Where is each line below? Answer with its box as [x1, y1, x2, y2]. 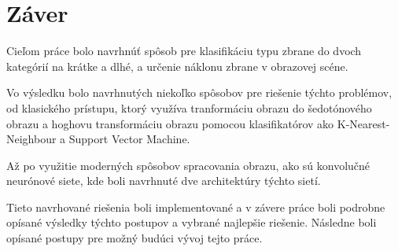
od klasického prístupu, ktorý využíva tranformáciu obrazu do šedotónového [6, 99, 372, 116]
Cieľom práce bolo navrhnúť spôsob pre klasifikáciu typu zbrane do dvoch [6, 42, 362, 59]
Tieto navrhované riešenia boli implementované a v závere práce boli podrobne [6, 198, 385, 215]
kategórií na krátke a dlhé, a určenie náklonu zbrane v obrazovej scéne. [6, 57, 348, 74]
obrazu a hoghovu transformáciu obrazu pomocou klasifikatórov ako [6, 115, 334, 131]
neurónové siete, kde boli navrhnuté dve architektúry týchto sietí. [6, 172, 321, 189]
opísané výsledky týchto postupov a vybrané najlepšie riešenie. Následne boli [6, 214, 377, 231]
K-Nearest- [337, 115, 390, 131]
